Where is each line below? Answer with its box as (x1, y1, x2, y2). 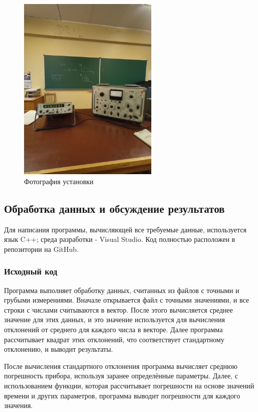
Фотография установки (24, 176, 94, 186)
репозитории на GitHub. (4, 243, 79, 254)
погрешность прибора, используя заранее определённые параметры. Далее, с (4, 370, 238, 381)
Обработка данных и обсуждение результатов (4, 200, 225, 216)
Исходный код (4, 265, 58, 278)
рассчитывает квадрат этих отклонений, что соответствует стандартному (4, 334, 224, 344)
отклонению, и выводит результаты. (4, 344, 113, 354)
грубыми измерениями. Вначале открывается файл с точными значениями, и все (4, 295, 249, 305)
